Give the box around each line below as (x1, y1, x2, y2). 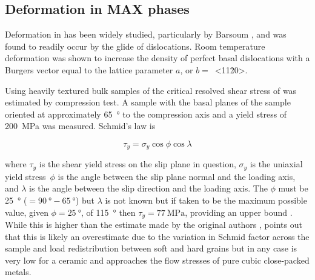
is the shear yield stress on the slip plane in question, (39, 158, 236, 170)
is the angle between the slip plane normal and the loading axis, (58, 170, 296, 182)
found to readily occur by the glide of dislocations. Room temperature (5, 39, 265, 52)
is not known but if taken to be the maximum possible (105, 194, 307, 207)
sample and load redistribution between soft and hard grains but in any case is (5, 242, 297, 255)
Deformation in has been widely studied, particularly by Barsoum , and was (5, 28, 287, 41)
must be (278, 182, 308, 195)
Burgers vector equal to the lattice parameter (5, 63, 173, 76)
